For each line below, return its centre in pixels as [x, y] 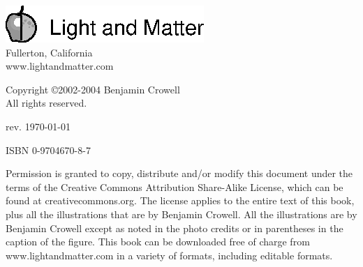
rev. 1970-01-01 [38, 126]
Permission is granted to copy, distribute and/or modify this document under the [179, 173]
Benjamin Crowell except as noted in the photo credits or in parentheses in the [175, 228]
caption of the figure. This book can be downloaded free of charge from [158, 242]
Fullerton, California [49, 52]
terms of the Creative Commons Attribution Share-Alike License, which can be [175, 186]
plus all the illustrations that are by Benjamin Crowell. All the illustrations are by [181, 214]
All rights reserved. [46, 103]
